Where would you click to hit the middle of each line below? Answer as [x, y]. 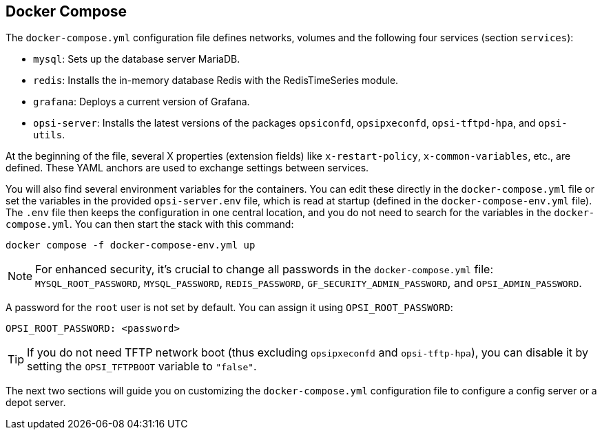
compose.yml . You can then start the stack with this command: [150, 224]
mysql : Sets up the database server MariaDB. [137, 59]
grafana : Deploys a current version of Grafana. [142, 102]
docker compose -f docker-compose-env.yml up [131, 245]
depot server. [36, 403]
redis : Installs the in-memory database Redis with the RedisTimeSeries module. [216, 81]
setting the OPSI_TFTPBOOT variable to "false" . [142, 367]
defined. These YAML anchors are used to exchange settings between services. [187, 168]
